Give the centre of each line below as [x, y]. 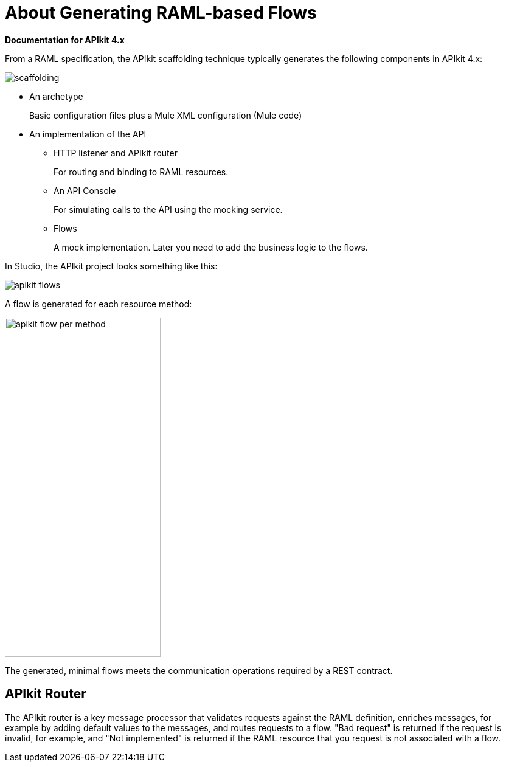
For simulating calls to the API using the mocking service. [168, 209]
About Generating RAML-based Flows [161, 13]
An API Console [85, 190]
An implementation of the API [88, 134]
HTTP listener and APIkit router [116, 153]
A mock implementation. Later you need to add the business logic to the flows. [211, 247]
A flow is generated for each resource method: [99, 304]
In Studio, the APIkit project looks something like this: [111, 266]
